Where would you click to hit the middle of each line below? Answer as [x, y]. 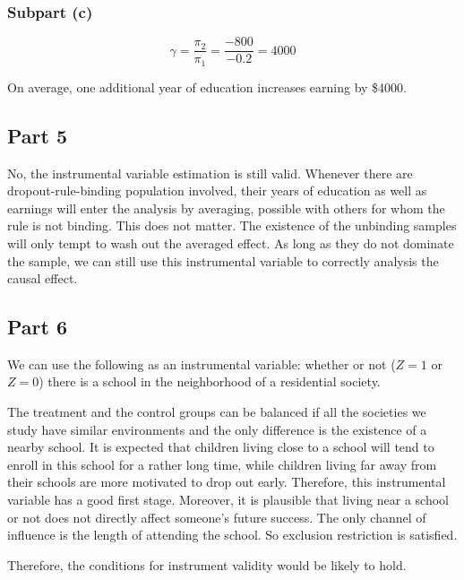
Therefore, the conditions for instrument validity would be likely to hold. [207, 564]
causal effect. [43, 278]
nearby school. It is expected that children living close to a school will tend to [221, 447]
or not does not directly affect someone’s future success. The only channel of [217, 517]
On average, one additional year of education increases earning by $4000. [207, 87]
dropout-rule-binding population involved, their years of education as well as [217, 190]
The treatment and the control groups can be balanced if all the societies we [217, 412]
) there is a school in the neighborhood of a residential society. [210, 381]
